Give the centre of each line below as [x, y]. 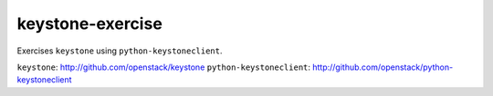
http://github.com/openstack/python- [383, 67]
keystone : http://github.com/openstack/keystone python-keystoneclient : [163, 67]
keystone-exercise [90, 24]
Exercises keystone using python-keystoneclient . [120, 51]
